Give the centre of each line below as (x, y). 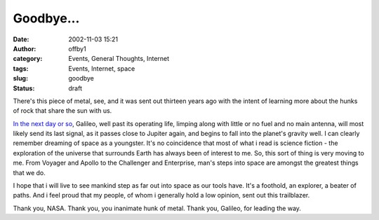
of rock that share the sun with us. (62, 111)
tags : (21, 68)
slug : (20, 78)
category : (28, 59)
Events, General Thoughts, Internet (119, 59)
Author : (25, 48)
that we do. (29, 172)
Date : (21, 39)
